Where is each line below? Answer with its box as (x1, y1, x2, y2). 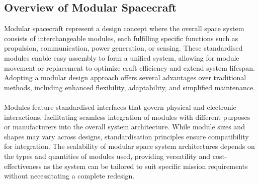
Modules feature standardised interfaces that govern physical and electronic (4, 101, 236, 112)
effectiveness (4, 160, 42, 171)
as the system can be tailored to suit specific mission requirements (44, 160, 248, 171)
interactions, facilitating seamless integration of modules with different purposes (4, 111, 250, 122)
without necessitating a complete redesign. (4, 170, 135, 181)
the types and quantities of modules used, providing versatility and (4, 150, 211, 161)
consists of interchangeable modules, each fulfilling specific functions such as (4, 33, 238, 43)
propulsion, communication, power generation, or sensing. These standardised (4, 43, 243, 53)
